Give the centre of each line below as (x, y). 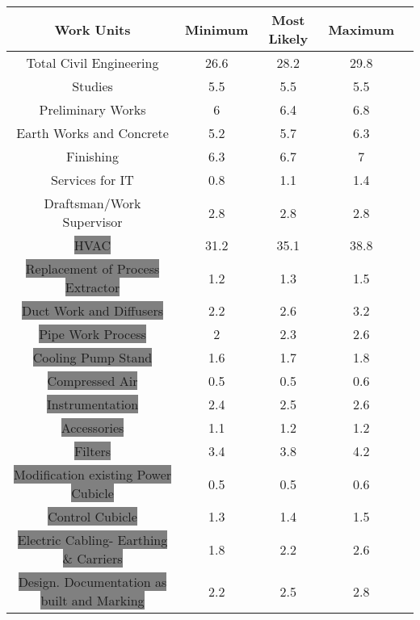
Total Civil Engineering (92, 63)
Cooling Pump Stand (92, 357)
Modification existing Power (92, 474)
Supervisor (92, 222)
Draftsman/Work (92, 203)
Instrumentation (92, 404)
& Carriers (92, 558)
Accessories (92, 427)
